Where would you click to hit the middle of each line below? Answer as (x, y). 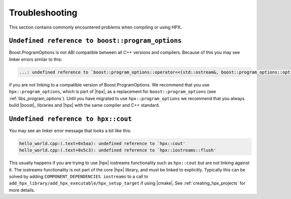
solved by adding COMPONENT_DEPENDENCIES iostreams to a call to (79, 177)
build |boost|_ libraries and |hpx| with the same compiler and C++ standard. (84, 105)
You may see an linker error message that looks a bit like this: (70, 131)
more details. (22, 190)
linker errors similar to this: (36, 59)
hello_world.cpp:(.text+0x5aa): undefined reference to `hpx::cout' (102, 143)
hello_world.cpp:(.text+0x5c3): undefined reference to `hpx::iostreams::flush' (118, 150)
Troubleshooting (43, 13)
